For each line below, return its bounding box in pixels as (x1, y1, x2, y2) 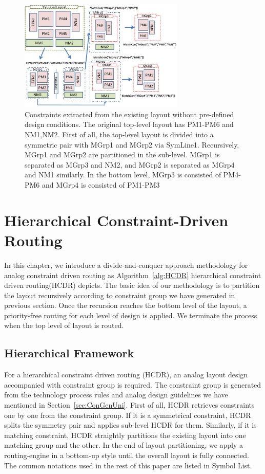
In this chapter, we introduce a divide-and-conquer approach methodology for (4, 259, 248, 270)
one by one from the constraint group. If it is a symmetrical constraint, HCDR (4, 409, 251, 420)
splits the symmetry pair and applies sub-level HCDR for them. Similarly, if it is (4, 420, 257, 430)
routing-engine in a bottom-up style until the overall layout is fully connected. (4, 450, 249, 461)
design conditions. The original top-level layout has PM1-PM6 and (25, 119, 234, 130)
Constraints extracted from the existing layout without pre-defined (25, 108, 234, 119)
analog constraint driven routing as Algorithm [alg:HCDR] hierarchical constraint (4, 269, 261, 280)
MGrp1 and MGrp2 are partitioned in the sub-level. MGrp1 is (25, 149, 220, 160)
